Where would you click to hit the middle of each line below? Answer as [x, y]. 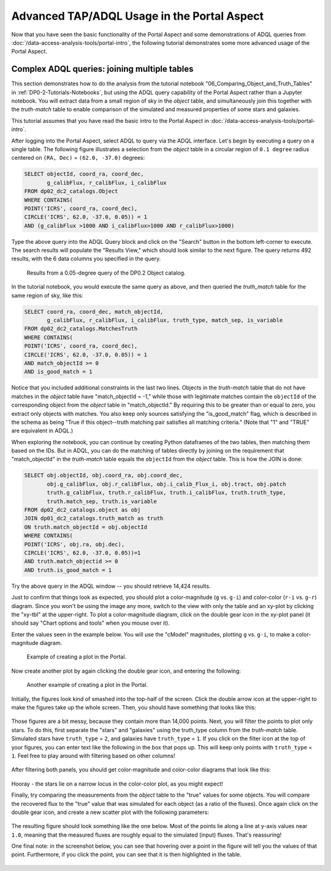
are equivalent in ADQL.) [42, 431]
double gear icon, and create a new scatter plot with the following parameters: [110, 812]
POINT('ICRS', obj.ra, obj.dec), [74, 544]
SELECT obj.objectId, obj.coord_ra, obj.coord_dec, [104, 475]
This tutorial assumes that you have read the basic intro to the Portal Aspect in [110, 120]
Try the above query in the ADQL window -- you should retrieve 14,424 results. [111, 586]
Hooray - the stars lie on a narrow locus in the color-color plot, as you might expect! [117, 784]
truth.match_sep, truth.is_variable [102, 501]
